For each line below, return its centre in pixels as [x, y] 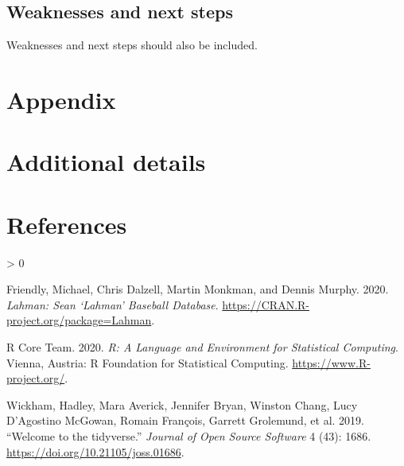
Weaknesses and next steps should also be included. [132, 45]
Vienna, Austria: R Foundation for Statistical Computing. [148, 362]
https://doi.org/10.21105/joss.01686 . [95, 451]
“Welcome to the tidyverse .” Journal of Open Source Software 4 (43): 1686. [189, 436]
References [67, 224]
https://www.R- [331, 362]
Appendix [61, 99]
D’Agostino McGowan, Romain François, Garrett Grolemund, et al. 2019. [185, 420]
